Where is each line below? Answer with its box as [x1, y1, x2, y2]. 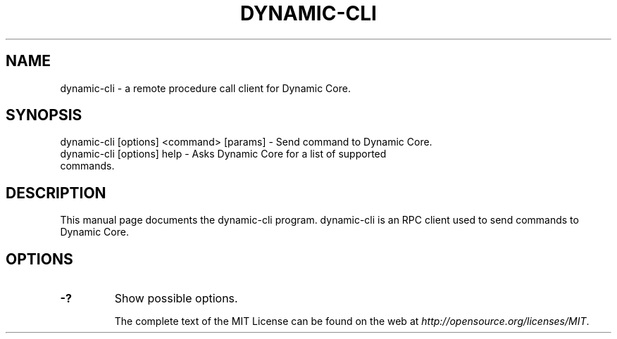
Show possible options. [114, 291, 238, 306]
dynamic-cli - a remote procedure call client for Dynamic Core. [60, 82, 351, 94]
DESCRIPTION [6, 184, 106, 202]
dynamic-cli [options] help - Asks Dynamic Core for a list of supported [60, 148, 387, 160]
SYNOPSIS [6, 106, 82, 124]
